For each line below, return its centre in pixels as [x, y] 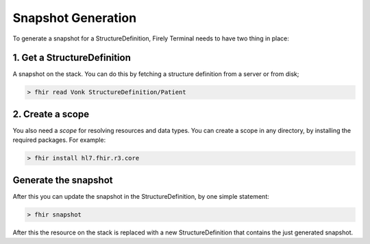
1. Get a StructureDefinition [72, 58]
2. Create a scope [51, 114]
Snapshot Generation [75, 18]
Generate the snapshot [63, 180]
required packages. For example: [59, 140]
